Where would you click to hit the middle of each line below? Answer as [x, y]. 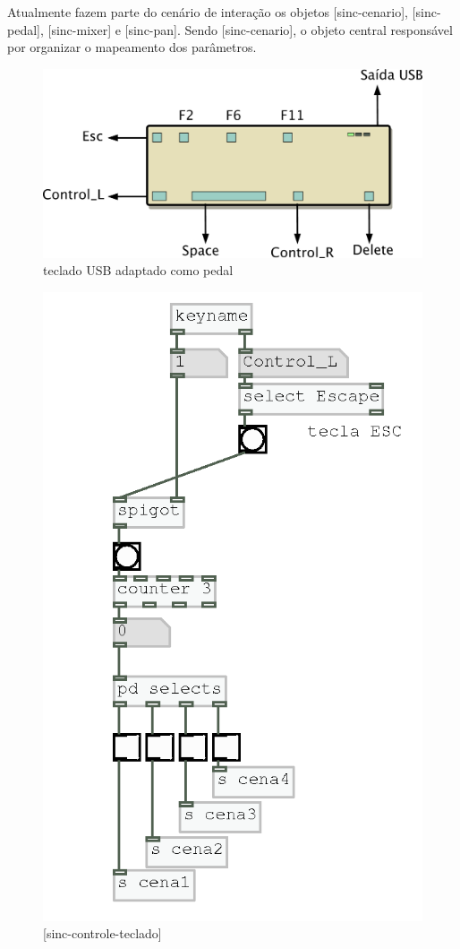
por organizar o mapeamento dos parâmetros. [132, 47]
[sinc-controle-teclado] [102, 933]
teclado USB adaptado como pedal [138, 270]
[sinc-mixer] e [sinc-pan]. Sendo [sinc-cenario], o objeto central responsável [250, 29]
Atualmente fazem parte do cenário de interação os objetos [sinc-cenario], [208, 12]
